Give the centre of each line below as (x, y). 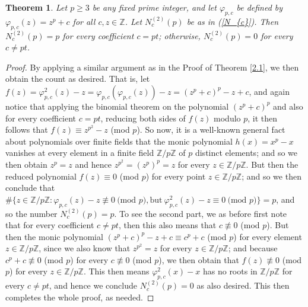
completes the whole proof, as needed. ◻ (80, 297)
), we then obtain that (199, 259)
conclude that (30, 188)
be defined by (260, 7)
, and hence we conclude (93, 285)
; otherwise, (180, 35)
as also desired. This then (243, 285)
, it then (263, 118)
